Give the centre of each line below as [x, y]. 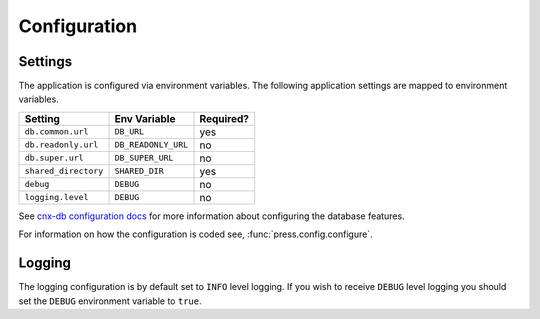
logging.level [56, 197]
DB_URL [129, 131]
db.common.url [56, 131]
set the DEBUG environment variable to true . [110, 301]
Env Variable [145, 118]
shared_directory [64, 171]
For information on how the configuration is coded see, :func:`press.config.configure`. [196, 234]
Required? [224, 118]
